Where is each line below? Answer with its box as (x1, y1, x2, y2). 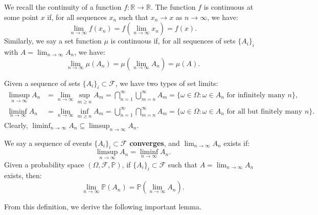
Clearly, (4, 119, 28, 130)
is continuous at (203, 2, 254, 12)
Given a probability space (4, 159, 84, 169)
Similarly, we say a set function (4, 35, 102, 46)
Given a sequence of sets (4, 77, 80, 88)
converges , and (129, 137, 180, 148)
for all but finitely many (226, 107, 303, 115)
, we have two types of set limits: (115, 77, 218, 88)
